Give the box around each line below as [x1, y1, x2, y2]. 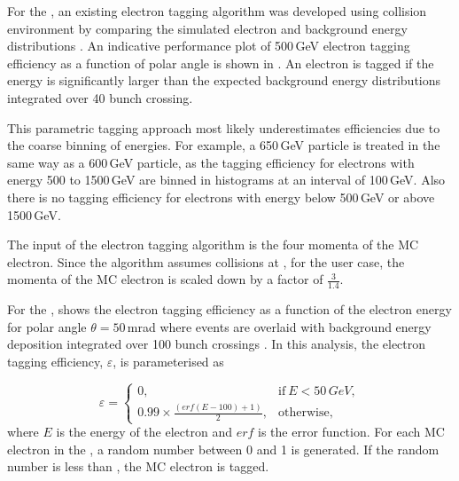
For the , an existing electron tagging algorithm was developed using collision [7, 2, 427, 20]
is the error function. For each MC [258, 422, 445, 441]
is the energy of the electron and [56, 422, 232, 441]
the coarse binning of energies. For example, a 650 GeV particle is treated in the [7, 136, 440, 154]
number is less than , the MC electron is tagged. [7, 457, 269, 476]
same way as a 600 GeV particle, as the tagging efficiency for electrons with [7, 153, 415, 171]
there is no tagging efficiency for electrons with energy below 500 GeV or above [7, 187, 435, 206]
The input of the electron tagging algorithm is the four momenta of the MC [7, 235, 419, 254]
